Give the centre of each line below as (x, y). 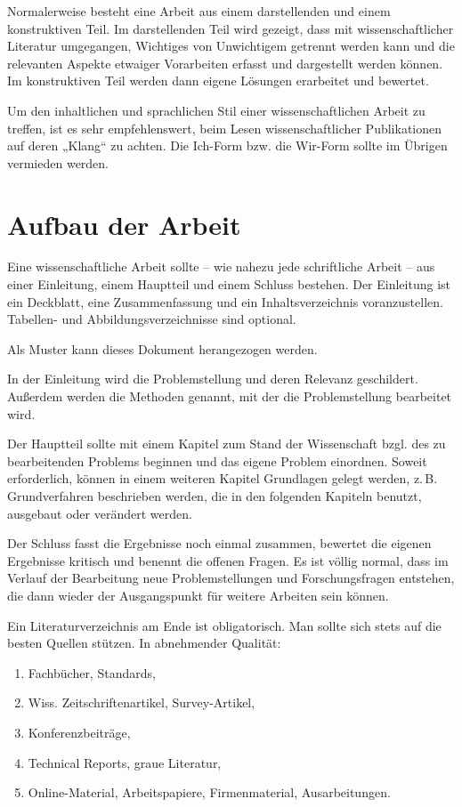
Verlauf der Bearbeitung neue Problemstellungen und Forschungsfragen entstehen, (231, 578)
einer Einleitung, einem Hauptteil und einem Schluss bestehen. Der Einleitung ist (229, 284)
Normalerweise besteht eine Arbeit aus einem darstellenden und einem (199, 11)
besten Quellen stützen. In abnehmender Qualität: (144, 643)
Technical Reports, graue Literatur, (125, 762)
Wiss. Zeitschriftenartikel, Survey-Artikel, (142, 702)
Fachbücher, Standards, (92, 672)
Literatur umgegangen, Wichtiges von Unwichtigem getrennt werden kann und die (231, 46)
